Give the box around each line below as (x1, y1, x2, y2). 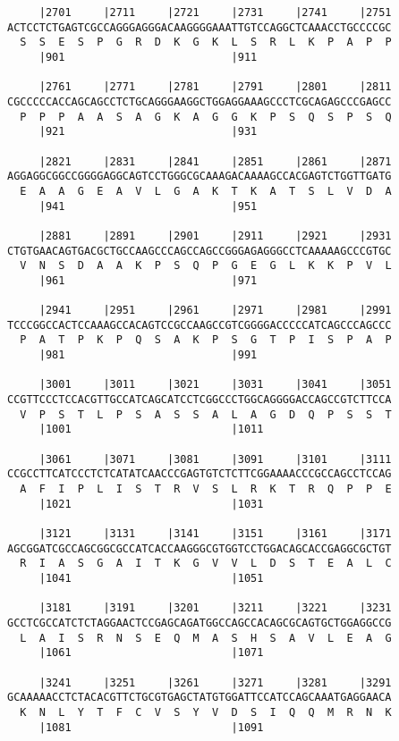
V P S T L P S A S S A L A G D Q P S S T (20, 408, 392, 421)
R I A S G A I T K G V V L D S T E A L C (20, 557, 392, 570)
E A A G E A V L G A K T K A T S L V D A (20, 184, 392, 198)
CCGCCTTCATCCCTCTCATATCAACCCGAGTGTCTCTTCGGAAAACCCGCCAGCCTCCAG (7, 467, 392, 481)
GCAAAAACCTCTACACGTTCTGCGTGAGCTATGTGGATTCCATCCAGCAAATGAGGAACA (7, 691, 392, 704)
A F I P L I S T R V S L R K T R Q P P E (20, 483, 392, 495)
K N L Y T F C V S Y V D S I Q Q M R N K (20, 705, 392, 719)
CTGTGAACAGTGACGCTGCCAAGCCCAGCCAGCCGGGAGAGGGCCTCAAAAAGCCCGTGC (7, 244, 392, 257)
